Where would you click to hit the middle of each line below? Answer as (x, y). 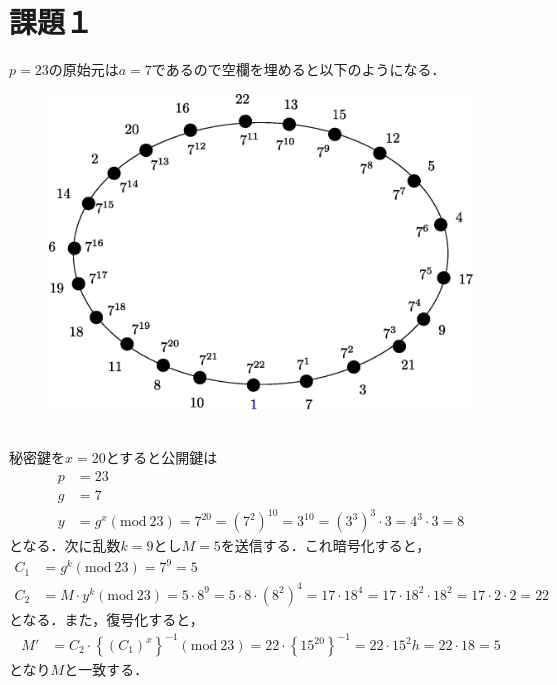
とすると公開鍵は (161, 457)
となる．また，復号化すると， (106, 618)
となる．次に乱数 (65, 545)
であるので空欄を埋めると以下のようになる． (298, 68)
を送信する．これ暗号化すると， (325, 545)
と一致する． (106, 669)
